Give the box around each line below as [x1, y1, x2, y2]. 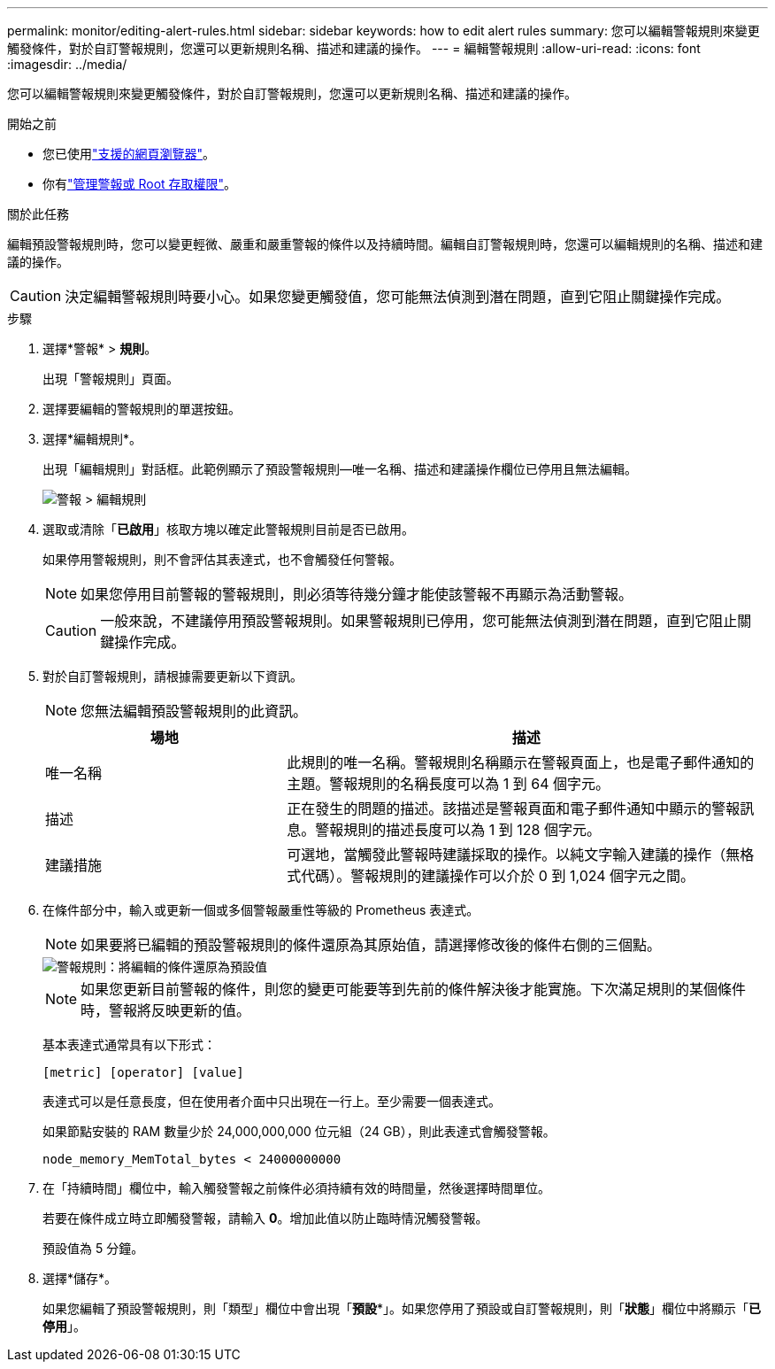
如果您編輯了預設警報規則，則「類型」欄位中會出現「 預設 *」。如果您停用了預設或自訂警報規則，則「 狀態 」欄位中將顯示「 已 [42, 1301, 762, 1316]
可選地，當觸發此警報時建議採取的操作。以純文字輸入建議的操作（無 [287, 846, 740, 863]
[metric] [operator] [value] [42, 1065, 244, 1079]
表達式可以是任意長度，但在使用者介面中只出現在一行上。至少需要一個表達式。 [42, 1094, 501, 1109]
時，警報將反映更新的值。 [81, 1002, 251, 1019]
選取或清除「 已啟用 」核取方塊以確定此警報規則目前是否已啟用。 [42, 522, 414, 537]
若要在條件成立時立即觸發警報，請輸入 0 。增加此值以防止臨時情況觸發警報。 [42, 1210, 488, 1226]
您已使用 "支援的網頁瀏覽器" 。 [42, 146, 216, 161]
